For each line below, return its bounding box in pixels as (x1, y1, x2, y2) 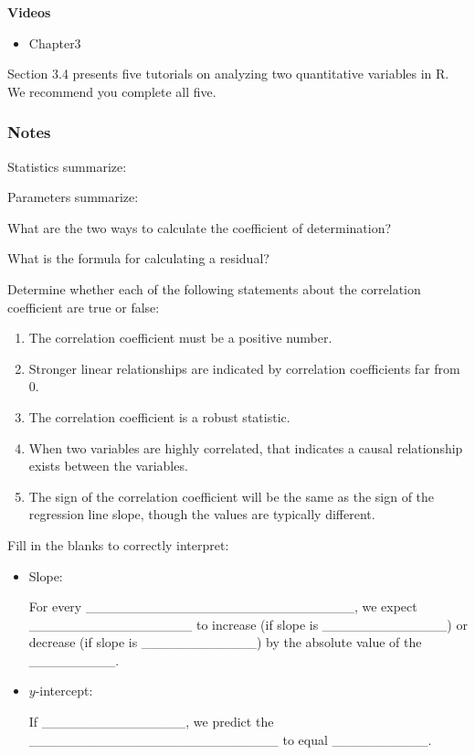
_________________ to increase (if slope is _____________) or (28, 614, 468, 633)
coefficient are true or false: (7, 297, 160, 316)
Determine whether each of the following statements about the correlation (7, 279, 421, 298)
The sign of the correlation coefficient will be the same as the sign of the (28, 486, 435, 505)
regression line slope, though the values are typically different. (28, 505, 375, 524)
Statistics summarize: (7, 156, 127, 175)
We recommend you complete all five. (7, 81, 216, 101)
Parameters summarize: (7, 187, 139, 207)
